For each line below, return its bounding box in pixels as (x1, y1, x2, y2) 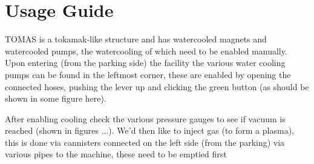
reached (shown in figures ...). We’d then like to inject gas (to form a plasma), (5, 124, 294, 137)
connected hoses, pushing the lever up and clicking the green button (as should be (5, 80, 309, 93)
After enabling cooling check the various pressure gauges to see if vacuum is (5, 112, 286, 125)
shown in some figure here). (5, 92, 106, 105)
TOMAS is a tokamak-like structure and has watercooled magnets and (5, 33, 267, 45)
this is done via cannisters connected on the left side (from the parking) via (5, 136, 285, 148)
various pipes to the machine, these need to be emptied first (5, 148, 227, 160)
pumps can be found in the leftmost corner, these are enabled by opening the (5, 68, 291, 80)
